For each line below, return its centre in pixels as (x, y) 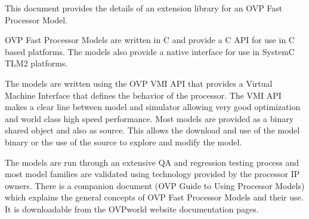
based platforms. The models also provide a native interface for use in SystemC (150, 51)
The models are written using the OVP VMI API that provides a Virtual (139, 83)
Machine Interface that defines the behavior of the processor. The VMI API (143, 95)
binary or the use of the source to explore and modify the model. (123, 142)
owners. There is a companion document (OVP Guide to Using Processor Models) (155, 185)
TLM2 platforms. (36, 63)
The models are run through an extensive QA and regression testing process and (152, 162)
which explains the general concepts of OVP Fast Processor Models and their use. (154, 197)
